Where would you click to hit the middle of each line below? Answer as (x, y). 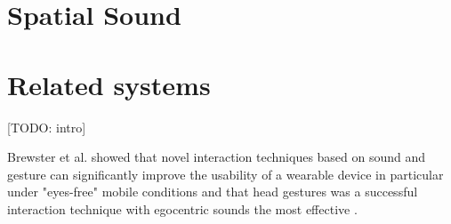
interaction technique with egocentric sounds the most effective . (182, 208)
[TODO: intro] (47, 127)
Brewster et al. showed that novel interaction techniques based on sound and (217, 157)
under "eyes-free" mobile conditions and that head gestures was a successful (213, 192)
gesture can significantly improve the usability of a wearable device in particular (225, 174)
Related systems (109, 84)
